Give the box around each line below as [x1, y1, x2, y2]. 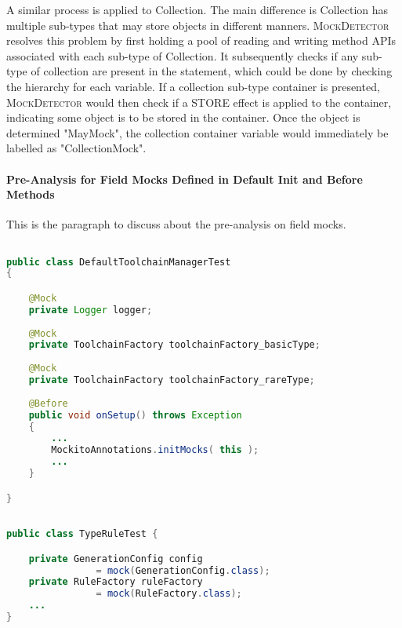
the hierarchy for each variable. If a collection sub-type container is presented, [6, 78, 380, 94]
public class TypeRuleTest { [6, 528, 158, 540]
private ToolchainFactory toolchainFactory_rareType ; [28, 374, 315, 386]
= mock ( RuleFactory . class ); [96, 588, 242, 600]
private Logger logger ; [28, 304, 153, 316]
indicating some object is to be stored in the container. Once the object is [6, 109, 360, 126]
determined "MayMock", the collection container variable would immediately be [6, 124, 389, 141]
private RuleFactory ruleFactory [28, 576, 203, 588]
